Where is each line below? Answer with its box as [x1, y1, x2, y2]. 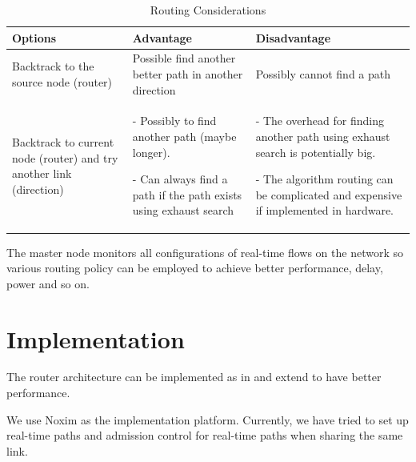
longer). [132, 143, 170, 160]
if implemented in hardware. [255, 202, 394, 219]
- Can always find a [132, 171, 228, 187]
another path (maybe [132, 128, 237, 145]
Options [12, 29, 57, 46]
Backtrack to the [12, 58, 94, 74]
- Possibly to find [132, 112, 217, 129]
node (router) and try [12, 149, 118, 166]
